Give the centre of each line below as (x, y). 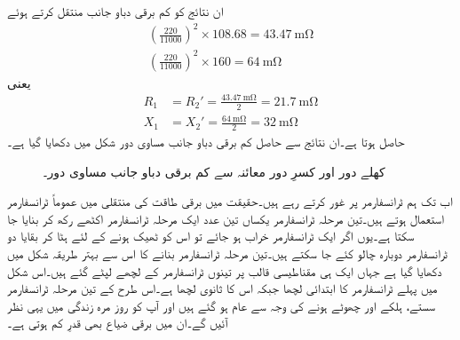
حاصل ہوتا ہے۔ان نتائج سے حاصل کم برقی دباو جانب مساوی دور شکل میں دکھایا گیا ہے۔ (206, 141)
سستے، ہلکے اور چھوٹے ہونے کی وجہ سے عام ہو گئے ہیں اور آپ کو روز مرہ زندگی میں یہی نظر (221, 305)
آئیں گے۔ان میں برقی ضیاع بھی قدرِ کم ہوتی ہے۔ (118, 323)
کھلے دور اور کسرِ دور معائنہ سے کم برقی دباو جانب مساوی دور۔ (214, 171)
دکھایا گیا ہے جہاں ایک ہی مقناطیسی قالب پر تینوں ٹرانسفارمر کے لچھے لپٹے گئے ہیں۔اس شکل (225, 270)
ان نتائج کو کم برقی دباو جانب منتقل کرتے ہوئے (115, 11)
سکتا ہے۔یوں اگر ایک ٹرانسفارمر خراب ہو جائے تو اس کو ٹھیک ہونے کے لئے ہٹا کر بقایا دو (211, 236)
